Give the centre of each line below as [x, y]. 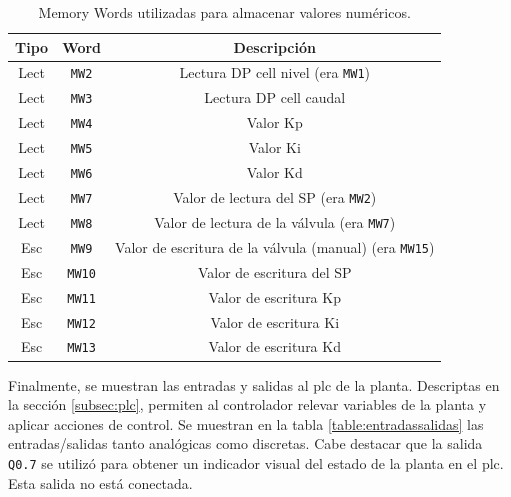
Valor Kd [274, 172]
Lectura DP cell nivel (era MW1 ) [275, 72]
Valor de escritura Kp [274, 296]
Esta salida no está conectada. [100, 482]
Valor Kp [274, 122]
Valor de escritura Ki [275, 321]
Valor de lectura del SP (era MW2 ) [275, 196]
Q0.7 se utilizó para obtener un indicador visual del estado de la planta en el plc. [256, 462]
